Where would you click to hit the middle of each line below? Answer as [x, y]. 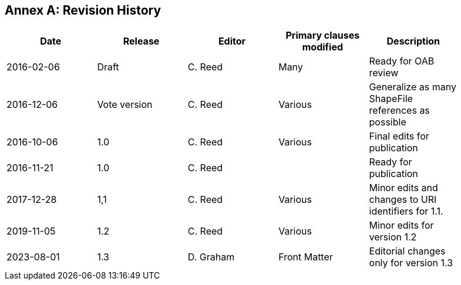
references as [399, 111]
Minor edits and [403, 188]
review [384, 73]
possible [388, 122]
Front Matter [306, 257]
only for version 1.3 [411, 263]
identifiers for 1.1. [406, 211]
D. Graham [211, 257]
